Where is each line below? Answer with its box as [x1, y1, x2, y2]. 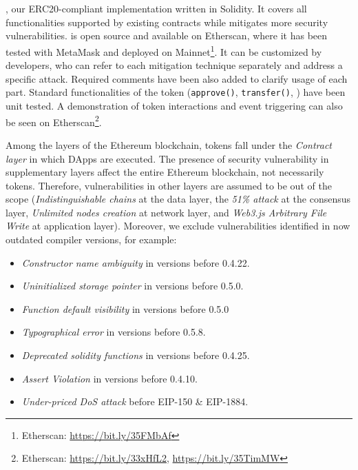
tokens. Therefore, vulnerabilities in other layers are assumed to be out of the [6, 178, 332, 192]
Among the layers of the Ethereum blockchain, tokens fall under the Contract [6, 137, 332, 152]
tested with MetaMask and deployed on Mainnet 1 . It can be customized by [6, 42, 322, 59]
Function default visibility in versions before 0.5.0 [21, 301, 229, 316]
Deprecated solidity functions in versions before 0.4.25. [21, 348, 250, 362]
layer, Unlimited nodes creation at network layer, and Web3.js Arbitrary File [6, 205, 327, 219]
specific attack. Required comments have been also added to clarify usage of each [6, 71, 348, 85]
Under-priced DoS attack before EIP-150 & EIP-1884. [21, 394, 249, 409]
